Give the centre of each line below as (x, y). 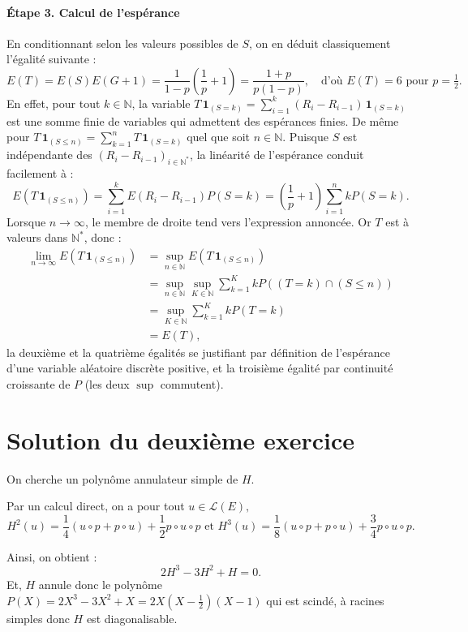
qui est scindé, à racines (325, 600)
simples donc (38, 618)
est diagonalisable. (132, 618)
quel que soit (219, 137)
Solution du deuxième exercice (181, 439)
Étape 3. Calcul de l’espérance (93, 12)
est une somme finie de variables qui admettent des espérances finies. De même (203, 120)
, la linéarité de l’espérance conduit (277, 155)
